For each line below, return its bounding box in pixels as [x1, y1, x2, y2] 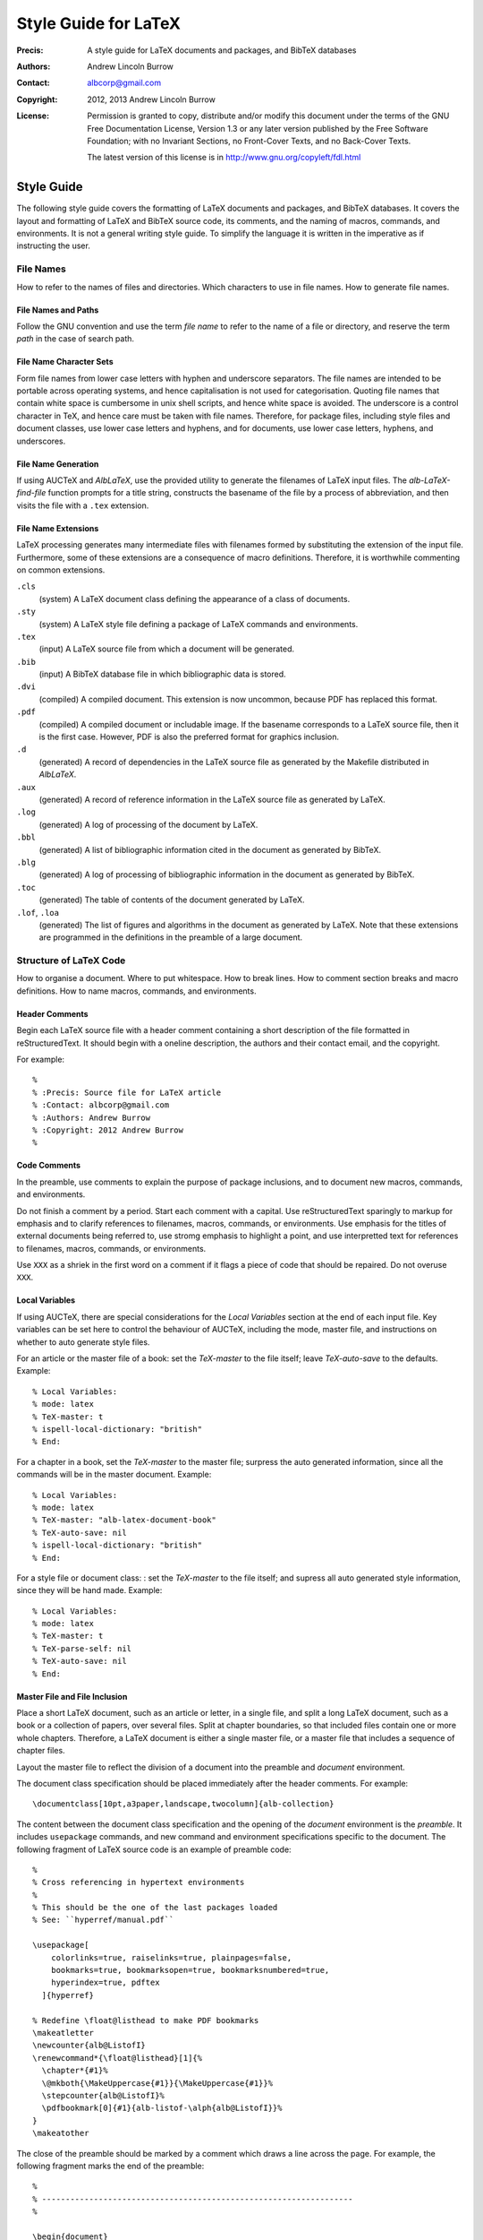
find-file [16, 487, 47, 498]
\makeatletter [32, 2028, 94, 2038]
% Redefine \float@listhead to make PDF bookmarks [32, 2015, 259, 2025]
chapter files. [16, 1745, 66, 1756]
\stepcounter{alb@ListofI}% [41, 2090, 165, 2100]
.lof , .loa [16, 907, 60, 918]
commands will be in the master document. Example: [16, 1469, 212, 1480]
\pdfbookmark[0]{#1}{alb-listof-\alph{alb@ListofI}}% [41, 2103, 283, 2114]
